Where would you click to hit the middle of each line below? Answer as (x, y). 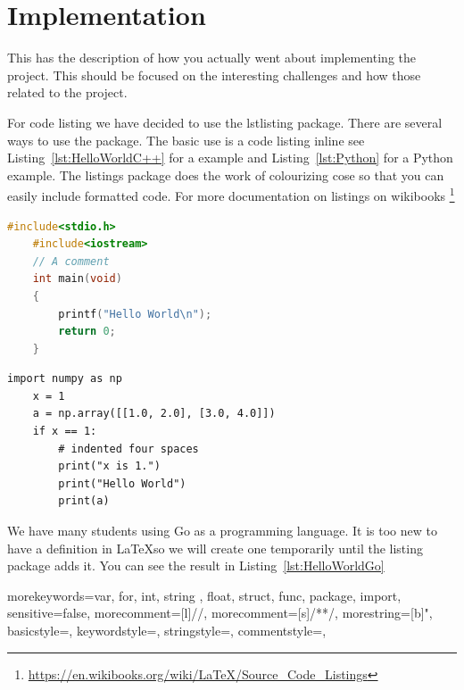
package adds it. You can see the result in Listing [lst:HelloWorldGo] (196, 565)
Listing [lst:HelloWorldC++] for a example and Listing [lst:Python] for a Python (230, 158)
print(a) (84, 501)
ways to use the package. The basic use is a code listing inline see (186, 140)
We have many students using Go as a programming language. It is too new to (222, 531)
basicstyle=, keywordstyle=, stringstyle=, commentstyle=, (167, 630)
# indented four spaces (128, 449)
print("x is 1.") (109, 466)
